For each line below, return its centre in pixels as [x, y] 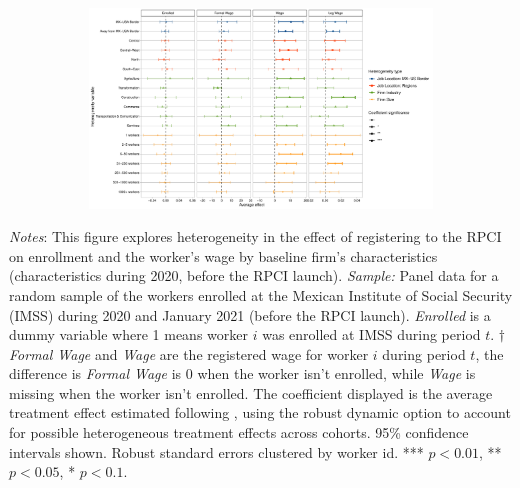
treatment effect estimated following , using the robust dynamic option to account [260, 412]
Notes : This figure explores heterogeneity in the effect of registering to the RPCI [255, 236]
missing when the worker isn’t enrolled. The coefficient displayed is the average [251, 392]
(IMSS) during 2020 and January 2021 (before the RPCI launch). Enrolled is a [250, 314]
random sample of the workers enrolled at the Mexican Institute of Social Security [261, 294]
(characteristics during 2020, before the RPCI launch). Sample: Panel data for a [254, 275]
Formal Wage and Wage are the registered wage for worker [189, 353]
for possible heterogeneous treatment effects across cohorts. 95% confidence [239, 432]
